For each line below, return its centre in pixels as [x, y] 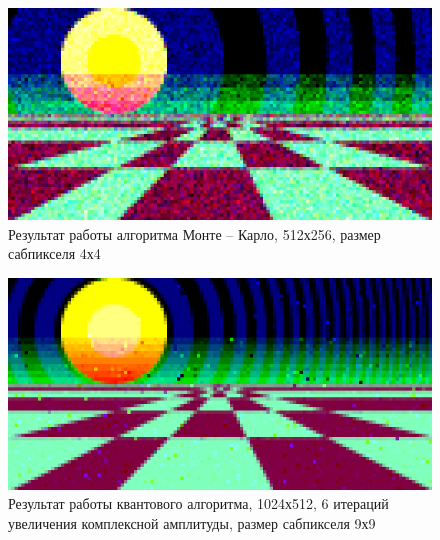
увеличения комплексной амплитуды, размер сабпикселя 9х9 [192, 522]
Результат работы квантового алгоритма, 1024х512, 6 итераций [198, 503]
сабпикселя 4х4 [54, 253]
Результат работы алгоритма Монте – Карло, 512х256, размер [194, 233]
